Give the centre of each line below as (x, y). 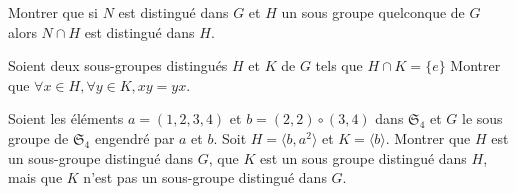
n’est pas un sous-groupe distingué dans (205, 177)
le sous (482, 118)
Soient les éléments (66, 118)
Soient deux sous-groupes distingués (118, 65)
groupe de (38, 137)
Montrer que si (53, 12)
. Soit (230, 137)
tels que (339, 65)
